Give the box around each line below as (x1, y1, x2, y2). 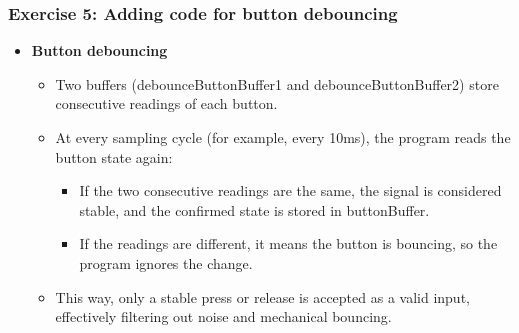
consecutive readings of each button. (55, 93, 278, 114)
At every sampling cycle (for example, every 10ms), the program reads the (55, 127, 511, 147)
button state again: (55, 146, 173, 167)
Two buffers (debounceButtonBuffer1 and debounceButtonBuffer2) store (55, 73, 499, 94)
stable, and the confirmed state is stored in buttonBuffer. (79, 199, 430, 220)
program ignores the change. (79, 252, 253, 273)
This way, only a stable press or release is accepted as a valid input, (55, 286, 470, 307)
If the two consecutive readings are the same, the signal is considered (79, 180, 502, 201)
